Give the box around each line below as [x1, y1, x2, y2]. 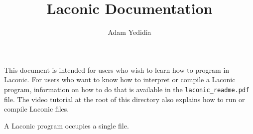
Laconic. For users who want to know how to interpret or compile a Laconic [4, 74, 236, 85]
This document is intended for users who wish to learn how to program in [4, 64, 230, 75]
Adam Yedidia [108, 27, 151, 37]
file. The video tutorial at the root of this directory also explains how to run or [4, 94, 245, 104]
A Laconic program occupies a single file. [4, 120, 129, 131]
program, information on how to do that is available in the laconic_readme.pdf [4, 84, 250, 94]
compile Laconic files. [4, 104, 69, 114]
